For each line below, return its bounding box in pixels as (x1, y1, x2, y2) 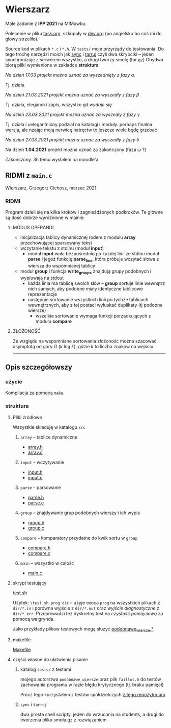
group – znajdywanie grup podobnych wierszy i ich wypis (20, 509, 140, 516)
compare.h (27, 545, 51, 551)
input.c (27, 474, 43, 480)
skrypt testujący (12, 579, 47, 586)
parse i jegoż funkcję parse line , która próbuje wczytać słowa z (27, 256, 159, 263)
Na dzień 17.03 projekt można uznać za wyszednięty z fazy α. (5, 71, 136, 78)
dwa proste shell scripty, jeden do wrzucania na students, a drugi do (20, 711, 164, 718)
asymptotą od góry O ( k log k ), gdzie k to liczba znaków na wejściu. (12, 343, 155, 349)
